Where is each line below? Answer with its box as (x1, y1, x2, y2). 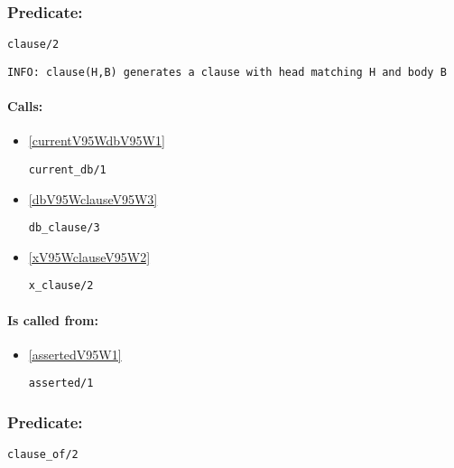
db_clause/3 (28, 221, 100, 235)
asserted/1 (28, 377, 94, 390)
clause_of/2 (7, 448, 79, 462)
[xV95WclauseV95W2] (28, 247, 151, 266)
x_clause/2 (28, 279, 94, 293)
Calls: (7, 97, 43, 116)
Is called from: (7, 310, 98, 329)
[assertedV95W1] (28, 344, 122, 363)
